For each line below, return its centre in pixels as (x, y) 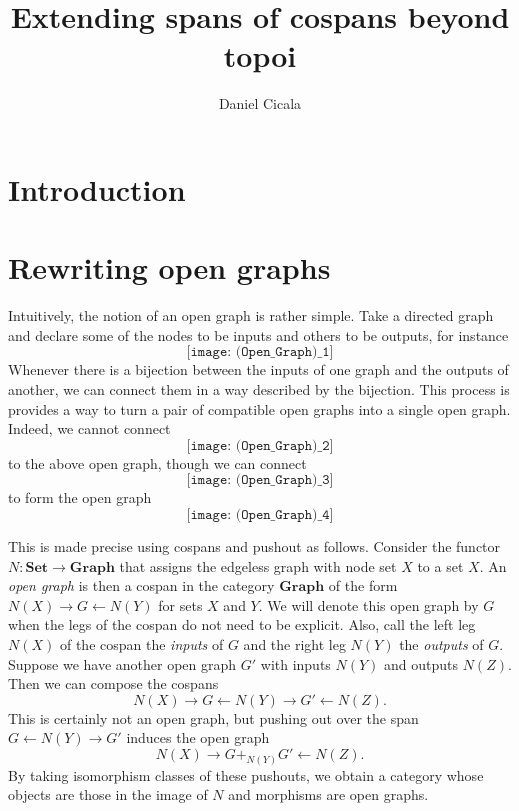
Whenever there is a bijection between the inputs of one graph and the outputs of (258, 369)
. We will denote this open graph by (368, 604)
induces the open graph (198, 737)
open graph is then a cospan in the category (141, 585)
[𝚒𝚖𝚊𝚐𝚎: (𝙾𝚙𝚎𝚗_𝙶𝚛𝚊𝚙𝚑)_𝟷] (260, 352)
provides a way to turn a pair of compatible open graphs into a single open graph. (259, 408)
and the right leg (294, 643)
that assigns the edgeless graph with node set (258, 565)
